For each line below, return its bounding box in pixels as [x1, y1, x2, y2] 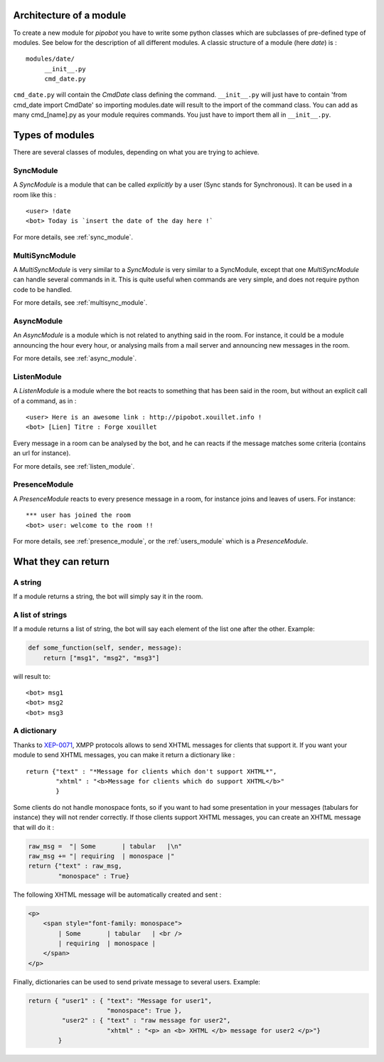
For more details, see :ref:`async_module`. [13, 354, 137, 363]
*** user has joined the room [26, 511, 132, 519]
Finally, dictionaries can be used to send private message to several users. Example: [13, 977, 261, 986]
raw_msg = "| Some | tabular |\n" [28, 842, 183, 850]
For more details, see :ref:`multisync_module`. [13, 298, 148, 307]
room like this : [13, 190, 56, 199]
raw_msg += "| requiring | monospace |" [28, 852, 175, 860]
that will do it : [13, 823, 55, 831]
